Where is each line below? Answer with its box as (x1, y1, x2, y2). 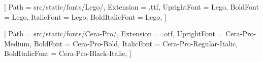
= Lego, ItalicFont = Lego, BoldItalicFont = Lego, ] (4, 11, 167, 22)
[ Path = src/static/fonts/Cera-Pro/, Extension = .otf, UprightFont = (4, 28, 223, 39)
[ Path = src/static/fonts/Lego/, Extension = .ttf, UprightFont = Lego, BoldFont (4, 2, 259, 12)
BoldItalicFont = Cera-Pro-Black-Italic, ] (4, 48, 131, 58)
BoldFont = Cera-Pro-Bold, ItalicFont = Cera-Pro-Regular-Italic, (34, 38, 238, 48)
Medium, (4, 38, 32, 48)
